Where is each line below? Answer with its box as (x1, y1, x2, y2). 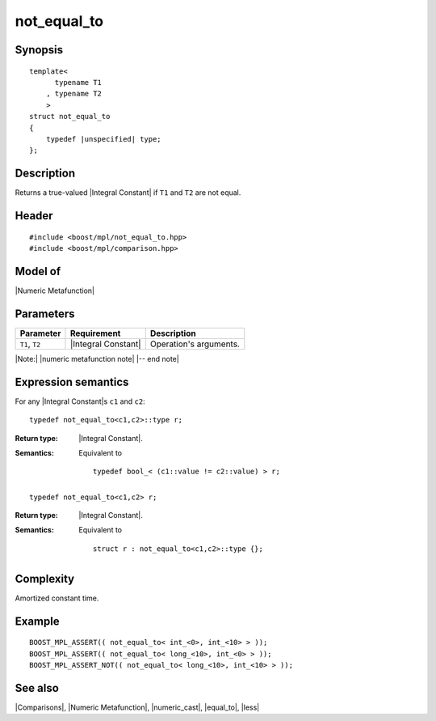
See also (15, 681, 60, 695)
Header (15, 209, 53, 223)
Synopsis (15, 43, 64, 57)
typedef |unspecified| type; (45, 134, 161, 143)
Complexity (15, 571, 75, 586)
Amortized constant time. (15, 593, 99, 603)
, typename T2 (45, 89, 103, 99)
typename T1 (54, 78, 103, 87)
